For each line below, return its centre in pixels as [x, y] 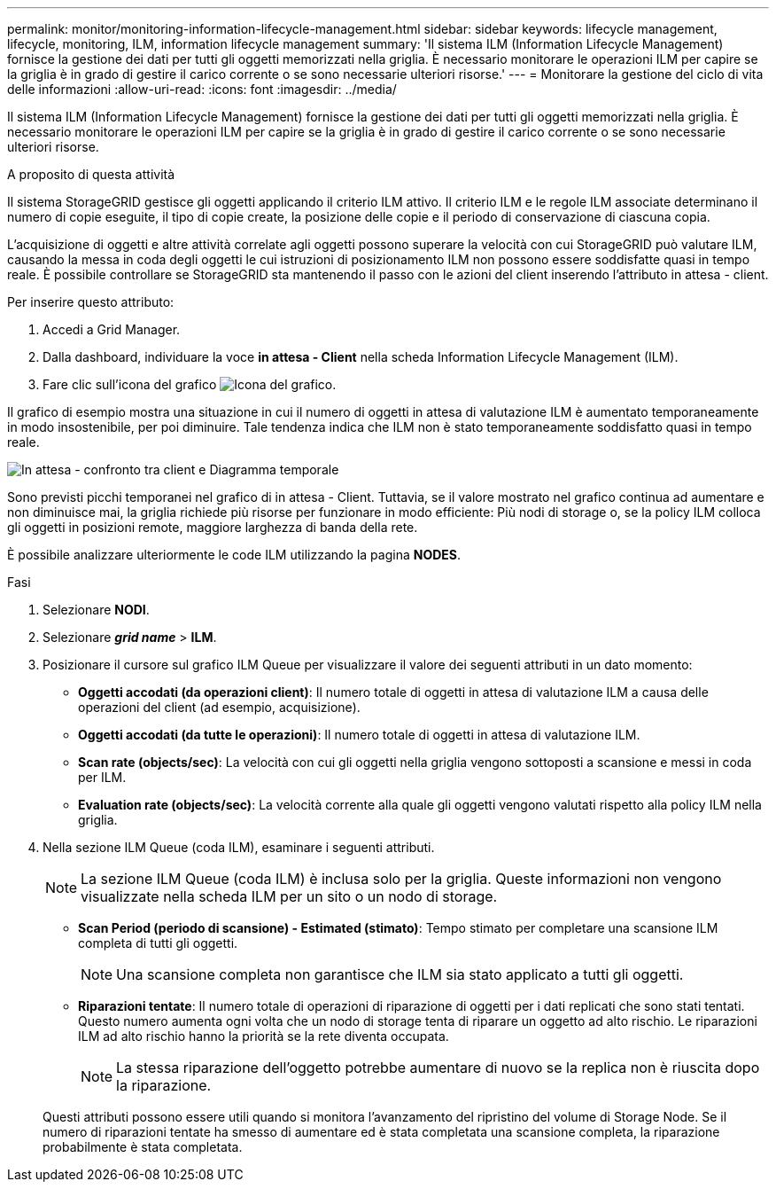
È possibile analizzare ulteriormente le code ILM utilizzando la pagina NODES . [234, 555]
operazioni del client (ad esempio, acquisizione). [219, 707]
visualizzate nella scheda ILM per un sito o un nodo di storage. [289, 896]
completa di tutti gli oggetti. [158, 943]
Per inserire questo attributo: [91, 302]
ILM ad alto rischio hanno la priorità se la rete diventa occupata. [264, 1036]
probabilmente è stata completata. [143, 1147]
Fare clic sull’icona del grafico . [190, 384]
